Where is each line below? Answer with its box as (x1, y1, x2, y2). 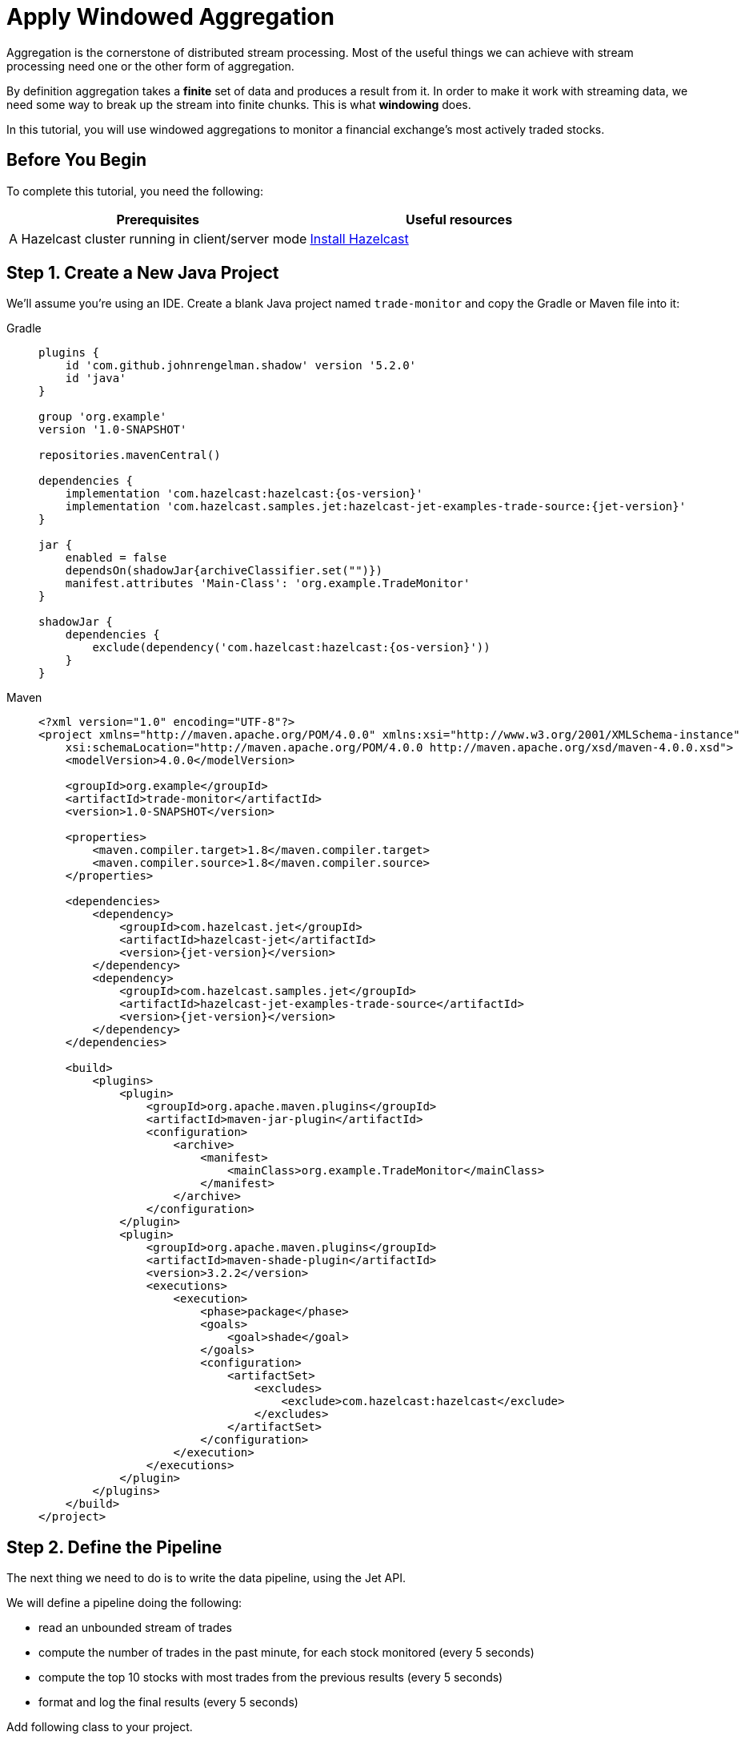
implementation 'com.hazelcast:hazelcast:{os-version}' (65, 487, 423, 501)
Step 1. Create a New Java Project (6, 263, 279, 284)
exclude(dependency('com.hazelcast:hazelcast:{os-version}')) (92, 641, 491, 655)
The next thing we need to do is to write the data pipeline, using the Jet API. (6, 1571, 406, 1585)
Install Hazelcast (310, 230, 409, 247)
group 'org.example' (38, 410, 167, 424)
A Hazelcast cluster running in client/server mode (9, 230, 307, 247)
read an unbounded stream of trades (38, 1621, 232, 1635)
